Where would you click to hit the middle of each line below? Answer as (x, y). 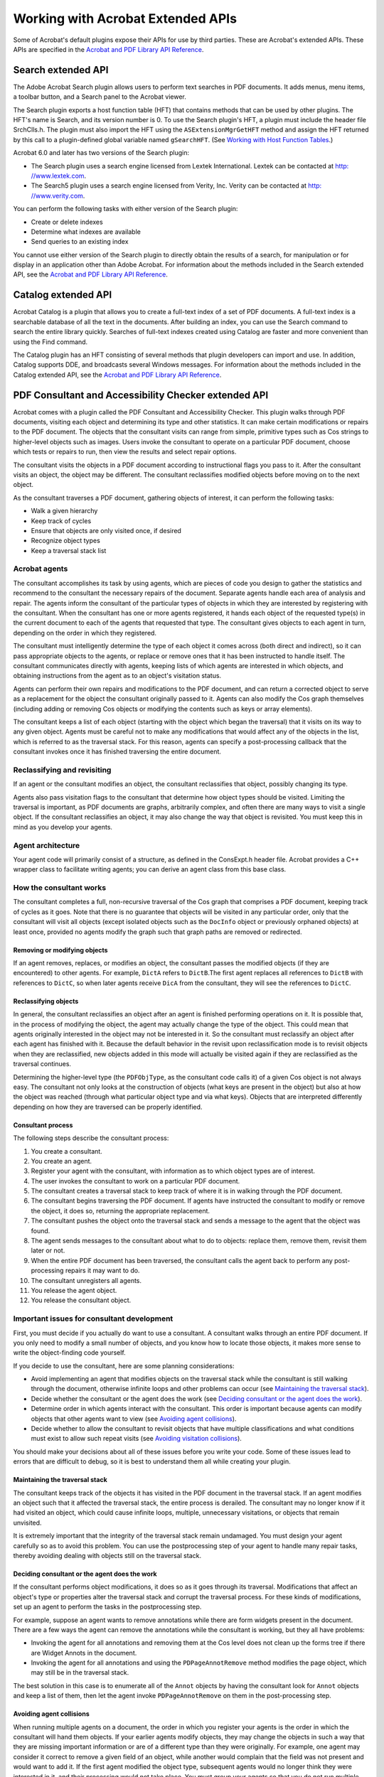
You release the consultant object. (81, 1300)
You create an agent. (62, 1161)
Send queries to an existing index (80, 242)
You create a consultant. (66, 1151)
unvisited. (27, 1523)
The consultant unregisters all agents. (86, 1280)
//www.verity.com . (58, 195)
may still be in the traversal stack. (80, 1673)
